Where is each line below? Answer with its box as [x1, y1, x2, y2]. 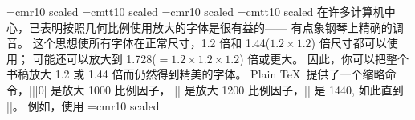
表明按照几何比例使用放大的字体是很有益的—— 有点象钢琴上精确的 [39, 18, 393, 35]
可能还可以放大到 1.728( [32, 50, 157, 66]
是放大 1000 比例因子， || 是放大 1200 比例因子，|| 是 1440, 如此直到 [51, 81, 404, 98]
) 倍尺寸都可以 [311, 34, 387, 51]
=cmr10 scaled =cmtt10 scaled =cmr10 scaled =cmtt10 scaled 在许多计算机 [6, 3, 384, 19]
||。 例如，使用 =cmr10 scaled [6, 97, 160, 114]
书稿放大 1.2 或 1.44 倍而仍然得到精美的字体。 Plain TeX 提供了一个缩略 [6, 66, 385, 82]
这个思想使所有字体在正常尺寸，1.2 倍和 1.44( [32, 34, 271, 51]
